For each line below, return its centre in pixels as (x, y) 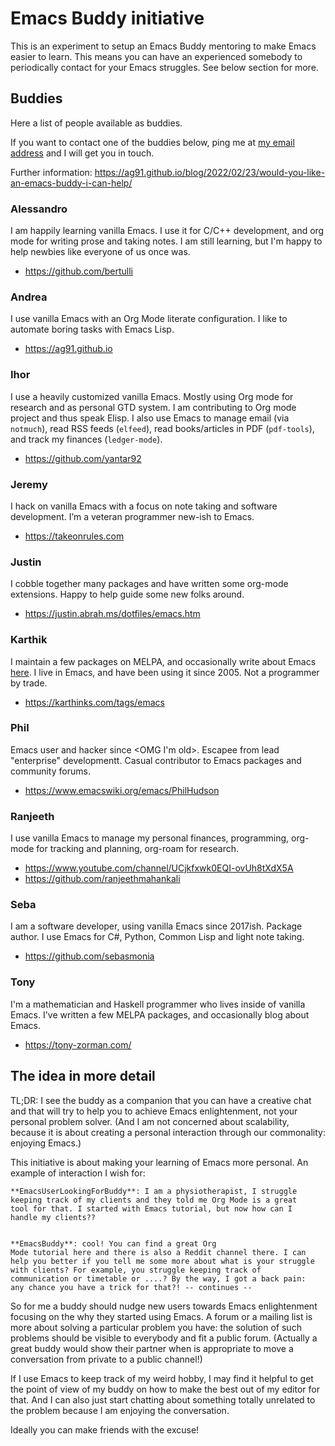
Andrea (29, 297)
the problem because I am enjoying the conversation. (120, 1410)
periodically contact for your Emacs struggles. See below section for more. (164, 67)
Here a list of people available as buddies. (96, 123)
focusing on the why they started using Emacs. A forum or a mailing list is (161, 1316)
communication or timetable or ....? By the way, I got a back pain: (158, 1278)
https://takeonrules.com (74, 536)
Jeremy (29, 484)
